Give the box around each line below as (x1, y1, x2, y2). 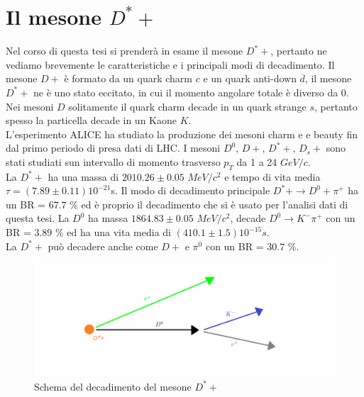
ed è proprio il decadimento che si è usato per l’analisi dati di (81, 196, 348, 211)
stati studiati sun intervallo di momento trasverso (6, 154, 221, 169)
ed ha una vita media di (67, 225, 171, 240)
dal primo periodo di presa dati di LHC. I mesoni (6, 140, 221, 155)
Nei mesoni (6, 99, 54, 113)
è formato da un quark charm (64, 71, 193, 86)
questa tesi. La (6, 211, 70, 225)
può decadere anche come (48, 238, 158, 253)
